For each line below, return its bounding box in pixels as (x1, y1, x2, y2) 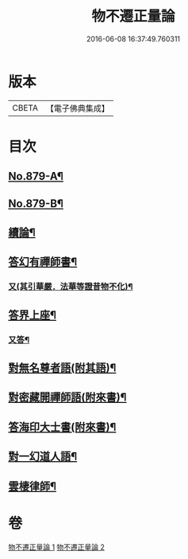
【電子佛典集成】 (45, 103, 109, 114)
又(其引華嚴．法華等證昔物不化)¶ (8, 281, 133, 292)
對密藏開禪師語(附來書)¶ (8, 391, 127, 405)
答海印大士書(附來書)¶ (8, 420, 117, 434)
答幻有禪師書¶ (8, 256, 78, 269)
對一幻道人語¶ (8, 450, 78, 463)
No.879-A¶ (8, 170, 63, 183)
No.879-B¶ (8, 197, 63, 210)
